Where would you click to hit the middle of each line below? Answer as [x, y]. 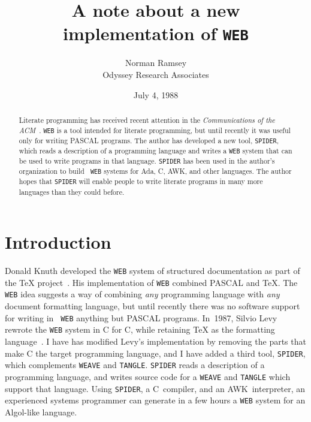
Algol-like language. [41, 412]
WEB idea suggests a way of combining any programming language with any [142, 294]
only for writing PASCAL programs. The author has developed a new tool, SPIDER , [149, 140]
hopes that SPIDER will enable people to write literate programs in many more [141, 181]
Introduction [58, 242]
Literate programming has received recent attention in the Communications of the [147, 120]
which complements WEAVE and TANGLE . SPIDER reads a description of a [135, 365]
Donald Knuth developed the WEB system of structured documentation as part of [153, 271]
